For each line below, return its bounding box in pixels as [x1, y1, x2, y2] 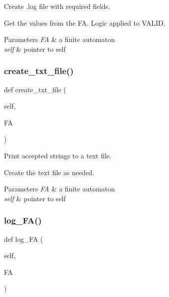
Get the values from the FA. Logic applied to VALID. [4, 17, 166, 28]
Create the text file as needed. [4, 167, 95, 177]
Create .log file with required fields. [4, 1, 111, 11]
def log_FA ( [4, 233, 43, 244]
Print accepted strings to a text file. [4, 150, 112, 160]
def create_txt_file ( [4, 84, 66, 94]
